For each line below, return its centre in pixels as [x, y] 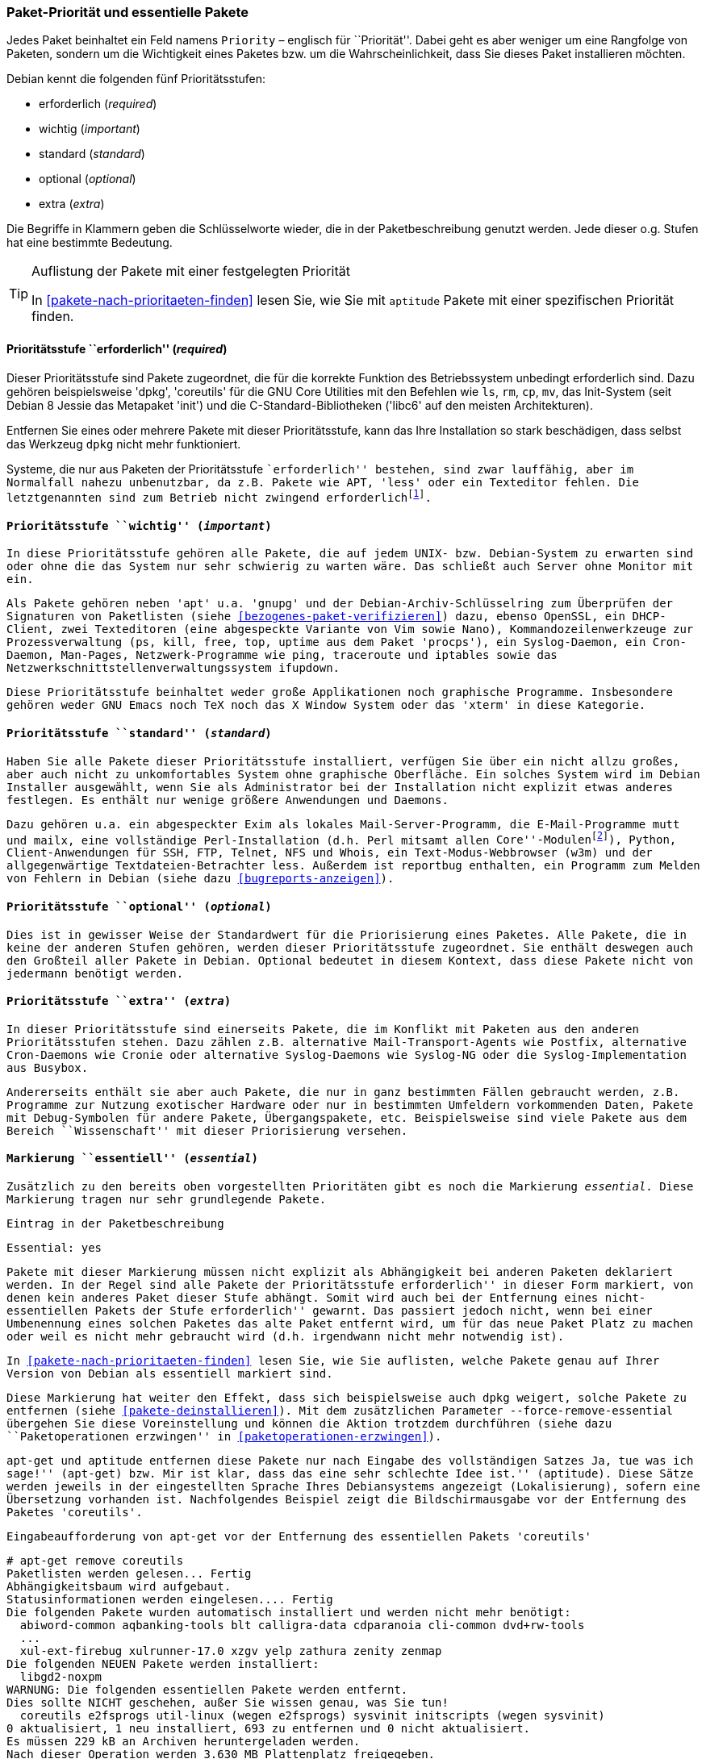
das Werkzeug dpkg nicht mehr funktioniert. [124, 444]
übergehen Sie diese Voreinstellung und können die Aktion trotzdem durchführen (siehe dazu [309, 1423]
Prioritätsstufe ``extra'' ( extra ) [119, 1001]
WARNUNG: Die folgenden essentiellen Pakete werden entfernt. [207, 1690]
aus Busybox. [48, 1067]
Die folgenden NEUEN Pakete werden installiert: [163, 1664]
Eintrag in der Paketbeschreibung [115, 1223]
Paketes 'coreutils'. [75, 1512]
